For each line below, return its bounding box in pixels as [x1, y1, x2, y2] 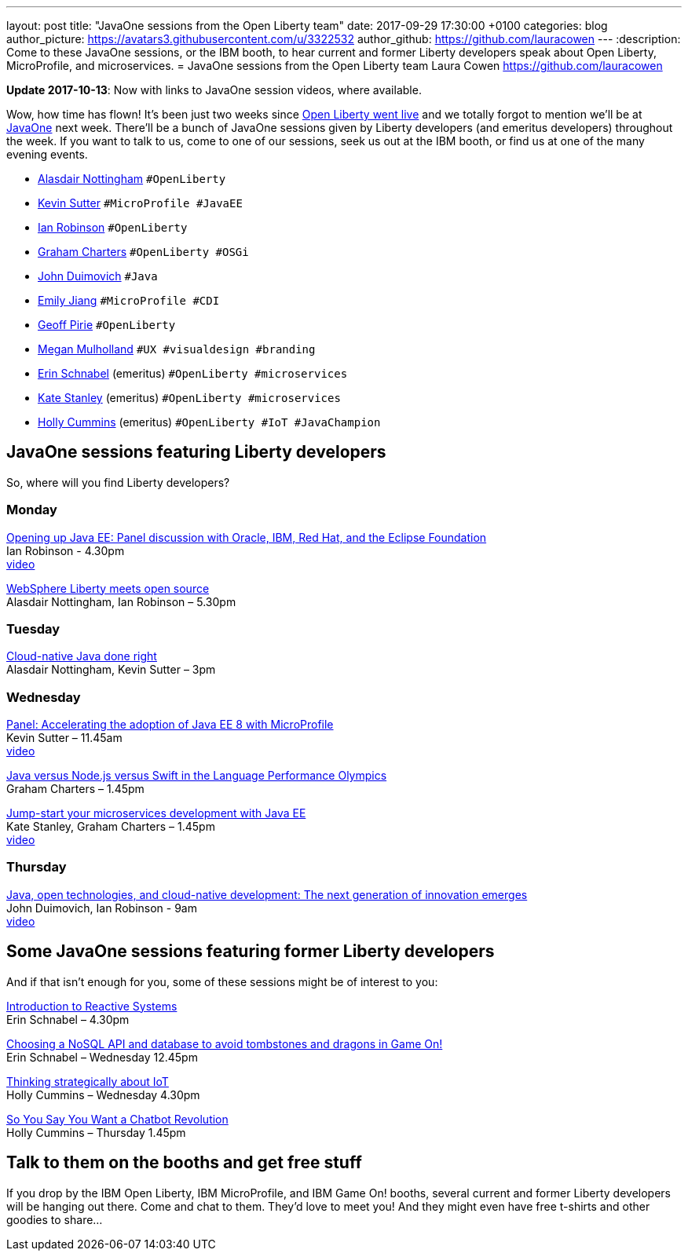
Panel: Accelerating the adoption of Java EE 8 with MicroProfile [6, 718, 334, 732]
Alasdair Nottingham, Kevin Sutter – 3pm [6, 663, 216, 677]
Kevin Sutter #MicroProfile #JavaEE [38, 196, 243, 210]
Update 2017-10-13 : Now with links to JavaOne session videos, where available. [6, 83, 422, 97]
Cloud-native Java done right [6, 649, 157, 663]
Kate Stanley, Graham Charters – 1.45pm [6, 820, 215, 834]
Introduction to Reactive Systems [6, 999, 177, 1013]
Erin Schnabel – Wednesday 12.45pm [6, 1050, 198, 1064]
